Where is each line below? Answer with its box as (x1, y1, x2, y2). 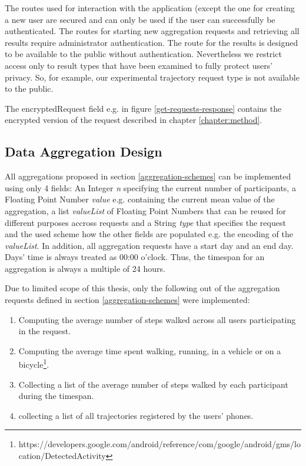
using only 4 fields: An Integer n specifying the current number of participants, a (5, 181, 296, 194)
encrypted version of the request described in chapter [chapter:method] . (5, 114, 262, 126)
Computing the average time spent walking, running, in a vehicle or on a (18, 344, 281, 357)
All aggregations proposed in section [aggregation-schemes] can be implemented (5, 170, 291, 182)
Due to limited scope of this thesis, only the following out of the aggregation (5, 282, 280, 294)
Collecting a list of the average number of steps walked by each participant (18, 378, 288, 390)
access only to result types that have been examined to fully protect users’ (5, 59, 273, 71)
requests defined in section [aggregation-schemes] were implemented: (5, 294, 250, 306)
